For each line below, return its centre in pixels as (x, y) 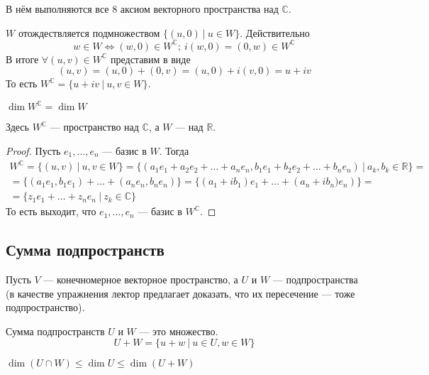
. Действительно (275, 32)
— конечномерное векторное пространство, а (141, 279)
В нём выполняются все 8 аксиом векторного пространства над (142, 9)
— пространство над (94, 127)
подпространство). (45, 307)
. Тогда (174, 150)
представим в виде (151, 59)
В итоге (22, 59)
